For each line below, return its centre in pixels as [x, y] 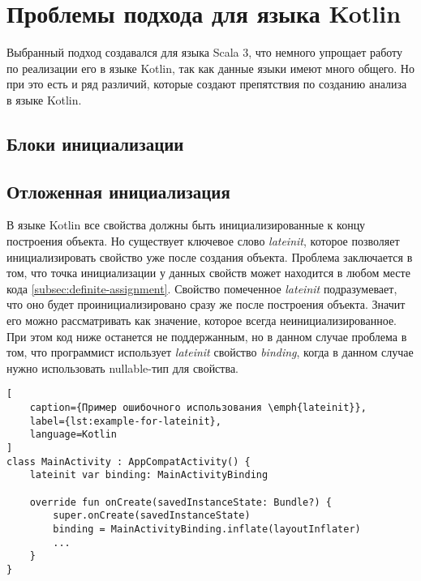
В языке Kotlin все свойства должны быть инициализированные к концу [186, 225]
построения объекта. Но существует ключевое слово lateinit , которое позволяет [203, 241]
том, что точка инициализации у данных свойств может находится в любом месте [208, 273]
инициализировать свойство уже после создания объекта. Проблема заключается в [210, 256]
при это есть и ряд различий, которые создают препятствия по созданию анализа [207, 84]
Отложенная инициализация [118, 191]
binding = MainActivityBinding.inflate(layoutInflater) [207, 529]
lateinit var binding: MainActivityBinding [149, 475]
